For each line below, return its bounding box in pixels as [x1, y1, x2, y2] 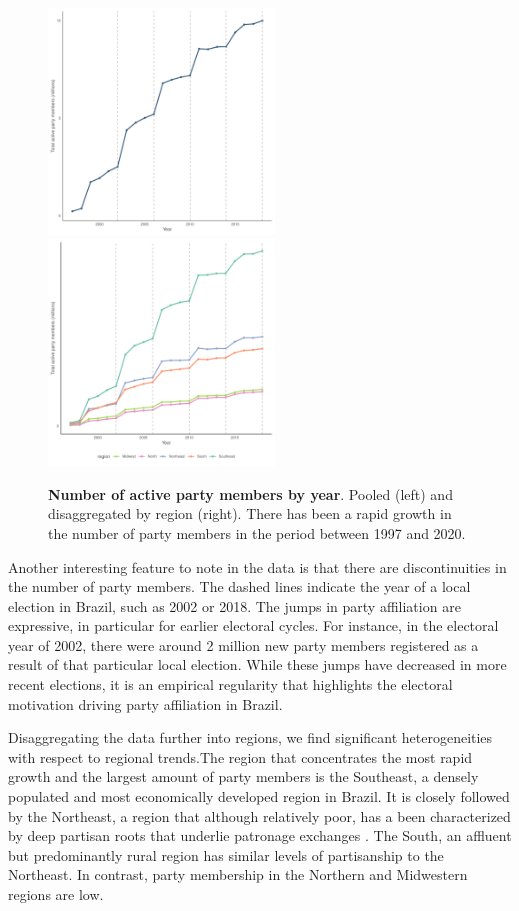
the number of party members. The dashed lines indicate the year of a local [8, 576, 471, 597]
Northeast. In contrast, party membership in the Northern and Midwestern [8, 864, 468, 885]
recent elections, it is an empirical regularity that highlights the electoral [8, 674, 453, 695]
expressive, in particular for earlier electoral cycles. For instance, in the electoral [8, 615, 499, 636]
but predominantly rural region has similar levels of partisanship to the [8, 844, 444, 865]
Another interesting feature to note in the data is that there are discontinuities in [8, 556, 507, 577]
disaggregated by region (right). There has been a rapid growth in [48, 503, 452, 524]
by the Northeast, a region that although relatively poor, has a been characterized [8, 805, 511, 826]
